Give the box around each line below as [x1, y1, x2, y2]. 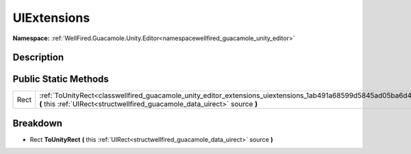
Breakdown [12, 117, 63, 129]
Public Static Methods [12, 74, 109, 85]
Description [12, 52, 64, 63]
